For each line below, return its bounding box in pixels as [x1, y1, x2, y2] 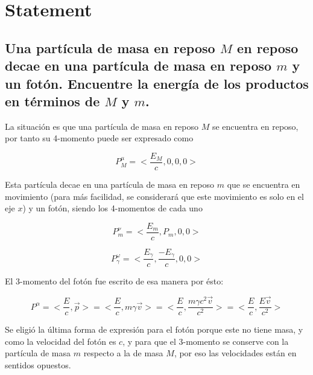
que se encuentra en [227, 178, 300, 190]
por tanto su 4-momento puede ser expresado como [5, 132, 194, 144]
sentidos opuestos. [5, 358, 71, 371]
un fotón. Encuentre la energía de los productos [5, 74, 309, 92]
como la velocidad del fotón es [5, 335, 116, 347]
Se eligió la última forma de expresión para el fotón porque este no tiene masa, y [5, 323, 303, 336]
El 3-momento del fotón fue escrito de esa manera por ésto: [5, 275, 224, 287]
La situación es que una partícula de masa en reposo [5, 120, 199, 132]
